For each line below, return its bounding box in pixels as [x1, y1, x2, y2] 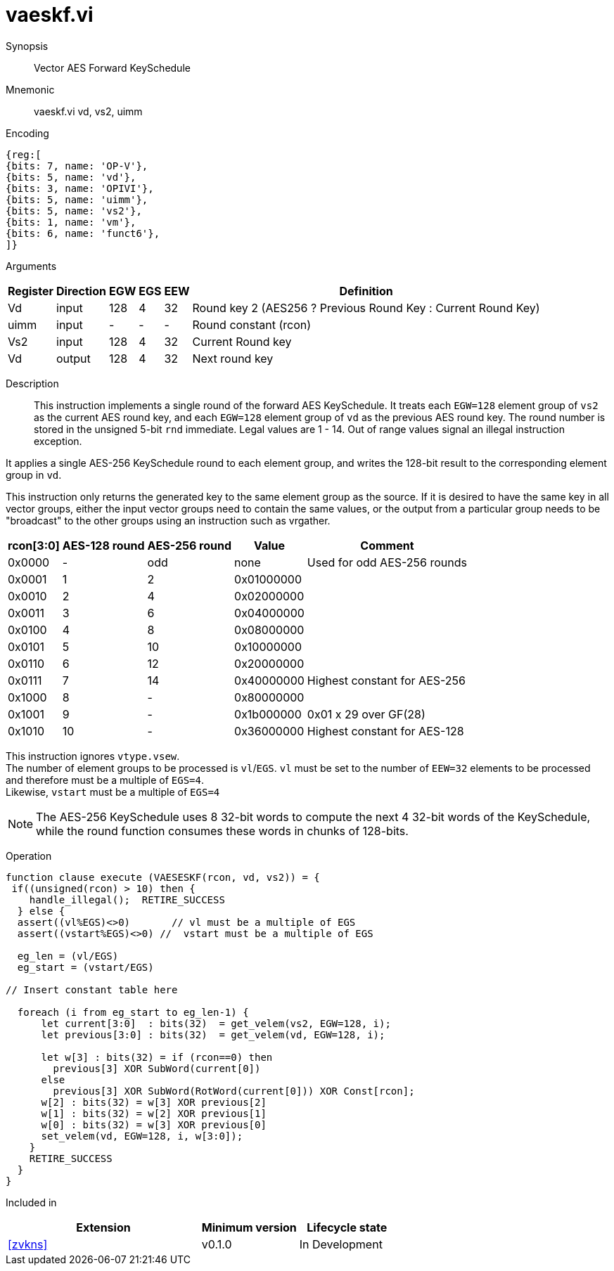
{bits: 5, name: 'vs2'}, [6, 205, 142, 217]
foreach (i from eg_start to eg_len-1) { [17, 1006, 249, 1018]
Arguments [6, 259, 57, 272]
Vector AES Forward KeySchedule [34, 61, 191, 74]
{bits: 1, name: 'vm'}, [6, 216, 136, 228]
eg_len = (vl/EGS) [17, 950, 119, 962]
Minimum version [201, 1220, 297, 1234]
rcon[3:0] [8, 538, 60, 553]
